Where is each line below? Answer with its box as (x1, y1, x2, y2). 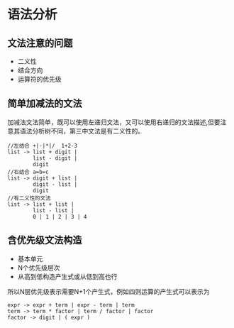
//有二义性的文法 (7, 195, 51, 202)
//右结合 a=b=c (7, 168, 49, 175)
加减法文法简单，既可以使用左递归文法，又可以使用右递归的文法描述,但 (7, 118, 215, 126)
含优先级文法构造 (7, 234, 82, 246)
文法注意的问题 (7, 37, 73, 49)
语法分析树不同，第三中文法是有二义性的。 (19, 126, 144, 135)
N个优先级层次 (17, 263, 60, 272)
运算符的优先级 (17, 75, 62, 83)
